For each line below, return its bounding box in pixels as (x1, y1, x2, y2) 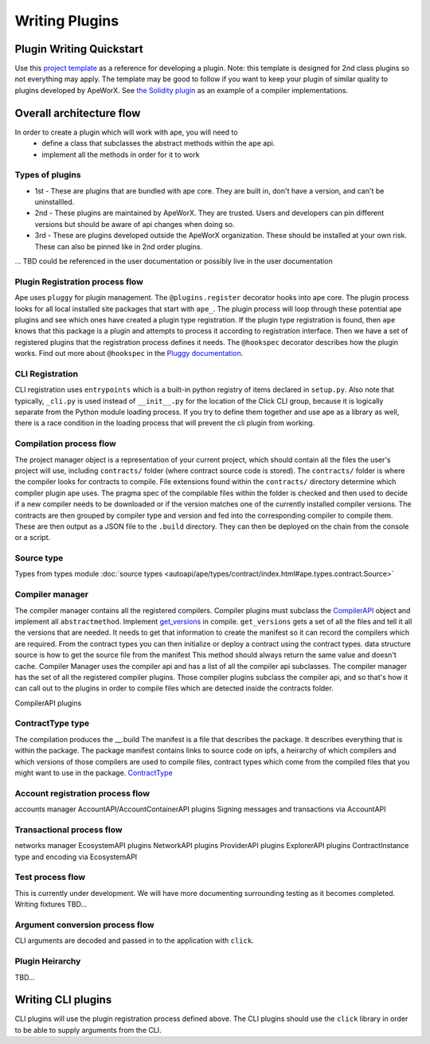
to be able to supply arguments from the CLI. (14, 1025, 162, 1034)
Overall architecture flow (14, 106, 141, 119)
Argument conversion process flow (14, 919, 154, 930)
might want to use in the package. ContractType (14, 768, 173, 778)
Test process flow (14, 872, 86, 883)
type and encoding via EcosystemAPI (14, 852, 138, 862)
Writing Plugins (14, 12, 119, 29)
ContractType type (14, 718, 90, 729)
